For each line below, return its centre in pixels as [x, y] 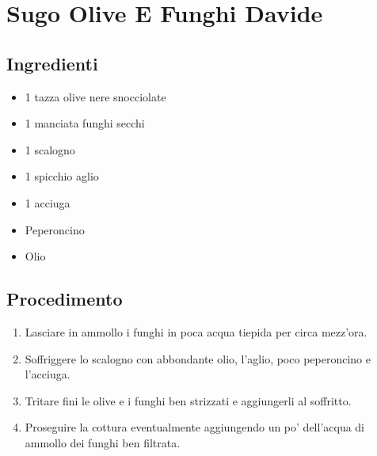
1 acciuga [48, 202]
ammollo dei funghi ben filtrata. [103, 442]
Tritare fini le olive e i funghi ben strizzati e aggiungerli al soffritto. [188, 400]
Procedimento [65, 299]
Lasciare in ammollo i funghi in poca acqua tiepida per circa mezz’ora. [196, 331]
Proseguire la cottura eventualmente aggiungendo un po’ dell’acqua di [194, 427]
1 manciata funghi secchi [85, 123]
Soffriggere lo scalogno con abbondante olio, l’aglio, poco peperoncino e [198, 358]
